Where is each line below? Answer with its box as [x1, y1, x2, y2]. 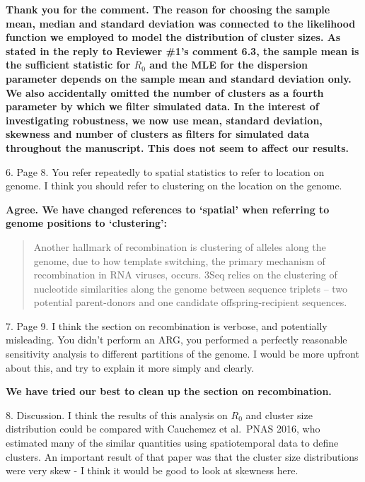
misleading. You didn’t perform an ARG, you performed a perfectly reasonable [6, 332, 347, 347]
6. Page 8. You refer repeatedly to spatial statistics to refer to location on [6, 164, 325, 179]
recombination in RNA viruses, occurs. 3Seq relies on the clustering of [33, 267, 337, 282]
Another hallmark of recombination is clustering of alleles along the [33, 239, 326, 254]
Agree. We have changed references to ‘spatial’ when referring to [6, 201, 330, 216]
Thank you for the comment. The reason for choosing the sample [6, 2, 330, 16]
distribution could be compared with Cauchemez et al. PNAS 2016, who [6, 421, 320, 436]
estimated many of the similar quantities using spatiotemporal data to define [6, 435, 339, 450]
